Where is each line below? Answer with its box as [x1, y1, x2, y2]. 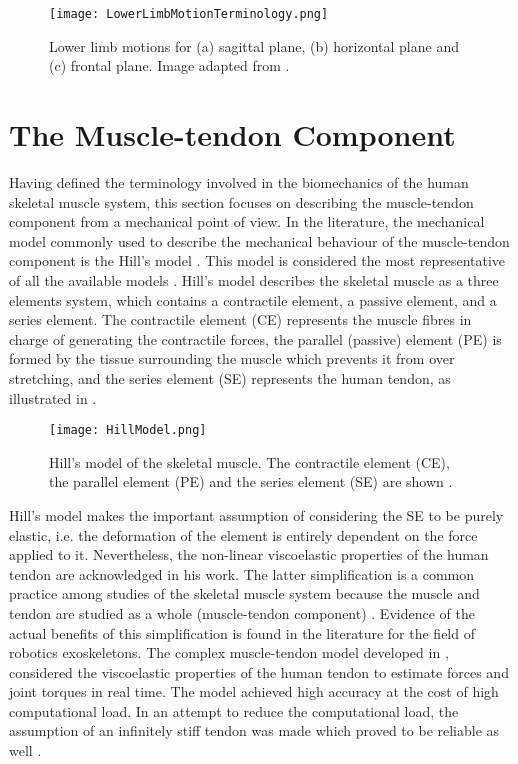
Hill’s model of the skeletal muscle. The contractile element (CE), [49, 451, 450, 472]
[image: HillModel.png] [49, 423, 207, 438]
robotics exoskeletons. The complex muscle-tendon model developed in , [9, 642, 449, 663]
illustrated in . [9, 387, 97, 408]
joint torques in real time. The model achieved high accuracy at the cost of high [9, 681, 499, 702]
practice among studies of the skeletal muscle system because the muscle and [9, 583, 480, 604]
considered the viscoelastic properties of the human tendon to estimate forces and [9, 661, 509, 682]
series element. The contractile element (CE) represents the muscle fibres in [9, 309, 472, 330]
